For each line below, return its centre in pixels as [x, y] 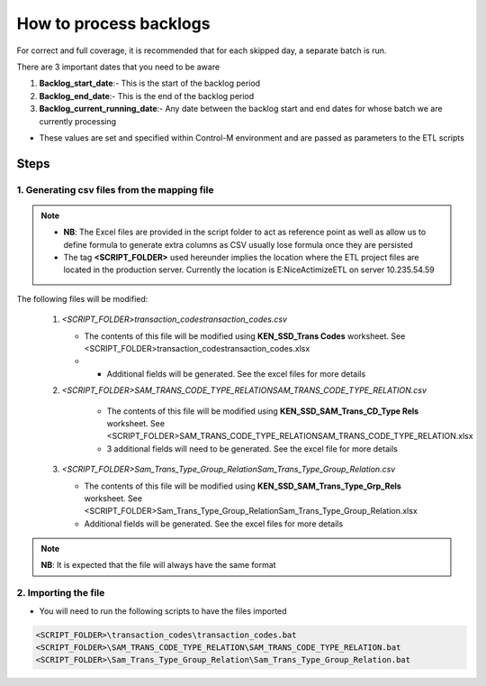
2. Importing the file [61, 593]
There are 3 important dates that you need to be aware [118, 67]
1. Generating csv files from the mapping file [115, 189]
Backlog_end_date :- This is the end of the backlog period [147, 96]
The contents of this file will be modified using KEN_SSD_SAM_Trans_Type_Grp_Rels [243, 486]
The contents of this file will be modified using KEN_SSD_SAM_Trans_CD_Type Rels [263, 411]
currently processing [78, 121]
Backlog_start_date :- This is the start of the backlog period [150, 83]
